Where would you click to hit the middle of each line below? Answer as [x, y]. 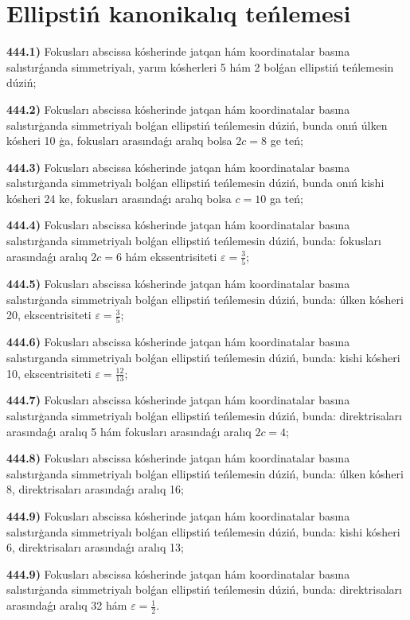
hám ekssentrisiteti [171, 256]
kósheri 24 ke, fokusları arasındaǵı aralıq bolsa [119, 198]
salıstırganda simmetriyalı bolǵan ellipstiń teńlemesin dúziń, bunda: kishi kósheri [203, 358]
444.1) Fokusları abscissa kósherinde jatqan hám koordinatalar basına [178, 51]
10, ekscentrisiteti [49, 373]
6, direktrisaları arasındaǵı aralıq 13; [95, 547]
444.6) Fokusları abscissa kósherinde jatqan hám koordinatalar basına [178, 342]
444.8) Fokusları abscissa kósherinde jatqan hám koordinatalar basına [178, 458]
